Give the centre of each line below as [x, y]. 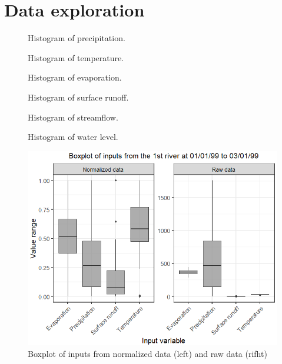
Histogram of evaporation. [75, 77]
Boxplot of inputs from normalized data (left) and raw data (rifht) [147, 353]
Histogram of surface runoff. [78, 97]
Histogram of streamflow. [73, 117]
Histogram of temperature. [76, 57]
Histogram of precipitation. [77, 38]
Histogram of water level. [73, 137]
